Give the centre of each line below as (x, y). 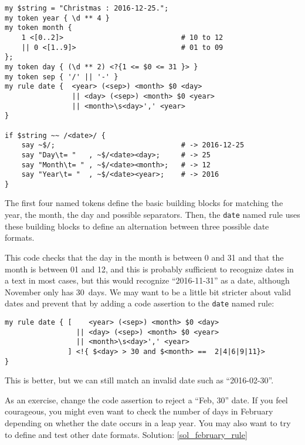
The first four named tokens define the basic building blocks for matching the (144, 203)
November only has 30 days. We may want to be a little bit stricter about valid (148, 291)
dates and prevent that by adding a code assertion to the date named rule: (140, 303)
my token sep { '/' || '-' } (62, 77)
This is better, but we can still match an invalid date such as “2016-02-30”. (139, 380)
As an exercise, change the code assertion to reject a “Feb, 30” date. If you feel (146, 400)
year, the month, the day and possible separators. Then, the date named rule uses (152, 215)
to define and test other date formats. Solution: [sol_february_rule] (126, 434)
